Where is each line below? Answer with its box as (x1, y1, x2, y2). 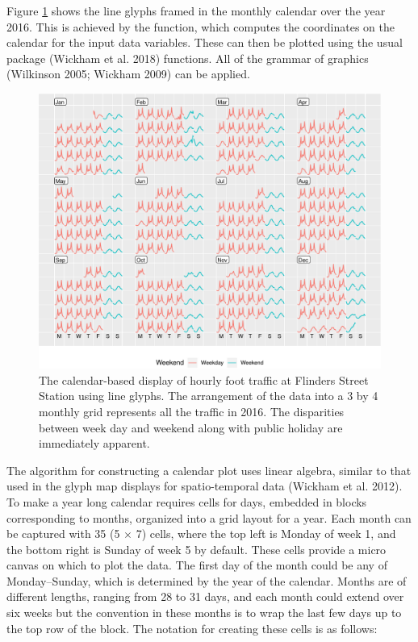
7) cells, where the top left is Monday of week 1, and (136, 525, 396, 542)
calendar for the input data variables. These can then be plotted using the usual (6, 34, 403, 51)
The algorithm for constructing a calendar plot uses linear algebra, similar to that (6, 461, 412, 478)
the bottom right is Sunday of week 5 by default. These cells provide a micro (6, 540, 387, 557)
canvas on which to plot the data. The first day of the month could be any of (6, 557, 387, 573)
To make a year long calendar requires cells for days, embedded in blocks (6, 493, 367, 510)
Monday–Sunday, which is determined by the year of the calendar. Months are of (6, 572, 407, 589)
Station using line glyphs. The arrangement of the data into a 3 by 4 (39, 387, 378, 404)
